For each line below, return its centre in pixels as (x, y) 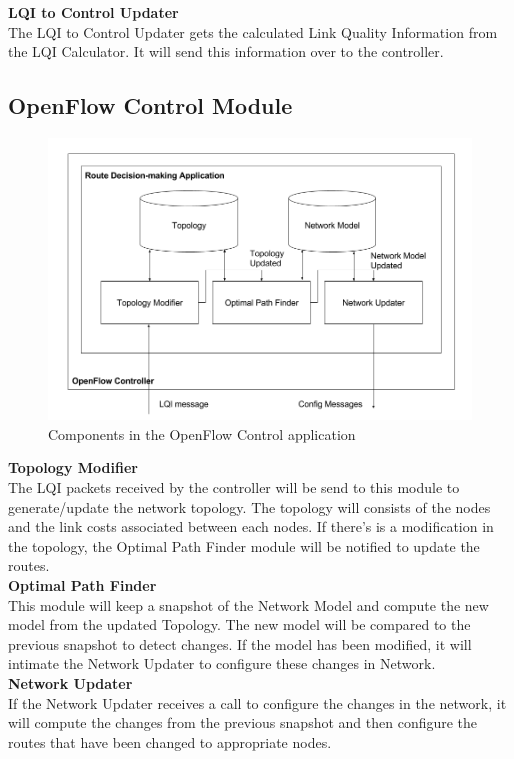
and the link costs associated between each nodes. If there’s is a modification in (251, 526)
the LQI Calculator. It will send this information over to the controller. (226, 51)
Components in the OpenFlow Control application (202, 433)
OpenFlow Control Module (150, 105)
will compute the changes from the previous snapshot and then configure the (243, 722)
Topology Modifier (73, 467)
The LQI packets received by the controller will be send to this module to (234, 486)
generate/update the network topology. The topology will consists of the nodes (249, 506)
